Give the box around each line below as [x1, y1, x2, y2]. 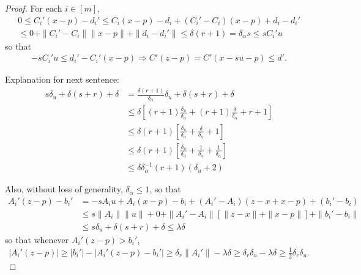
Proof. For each [5, 2, 62, 14]
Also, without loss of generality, [5, 183, 123, 195]
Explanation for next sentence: [5, 73, 119, 86]
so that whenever [5, 233, 69, 246]
